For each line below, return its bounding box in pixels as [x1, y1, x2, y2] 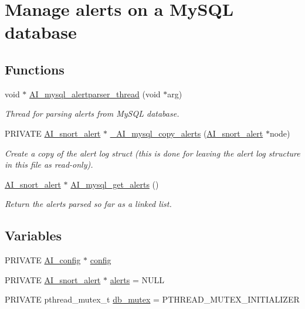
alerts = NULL [110, 273, 164, 286]
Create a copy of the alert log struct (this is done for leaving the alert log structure [5, 147, 300, 159]
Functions [5, 60, 65, 78]
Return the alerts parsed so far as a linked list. [5, 198, 172, 210]
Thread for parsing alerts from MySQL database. [5, 107, 179, 120]
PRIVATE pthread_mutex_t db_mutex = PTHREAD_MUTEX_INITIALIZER [5, 293, 300, 305]
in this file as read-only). [5, 158, 93, 171]
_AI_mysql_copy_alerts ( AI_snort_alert [110, 127, 263, 139]
